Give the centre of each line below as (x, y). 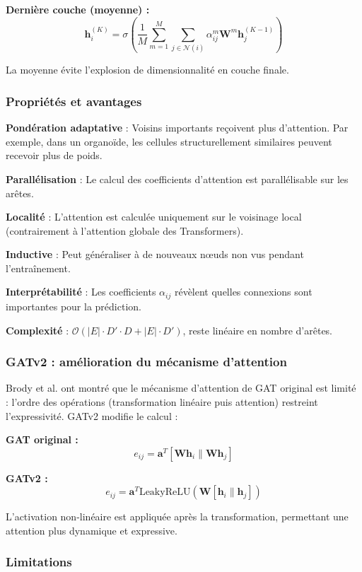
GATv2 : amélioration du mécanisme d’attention (146, 362)
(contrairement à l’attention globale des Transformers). (125, 230)
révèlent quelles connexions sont (243, 292)
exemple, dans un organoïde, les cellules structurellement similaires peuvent (169, 141)
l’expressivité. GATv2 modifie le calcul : (92, 415)
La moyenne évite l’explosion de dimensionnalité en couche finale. (147, 70)
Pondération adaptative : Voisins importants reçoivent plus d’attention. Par (177, 128)
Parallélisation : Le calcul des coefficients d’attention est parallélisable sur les (177, 179)
